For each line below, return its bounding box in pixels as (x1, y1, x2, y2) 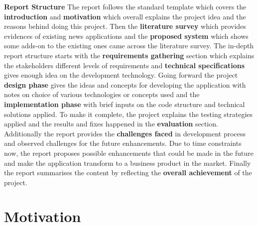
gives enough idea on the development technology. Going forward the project (4, 70, 238, 80)
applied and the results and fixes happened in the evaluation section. (4, 118, 218, 129)
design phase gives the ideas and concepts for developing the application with (4, 79, 246, 90)
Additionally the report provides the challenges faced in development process (4, 128, 246, 138)
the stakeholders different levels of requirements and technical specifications (4, 60, 245, 70)
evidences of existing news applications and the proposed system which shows (4, 30, 249, 41)
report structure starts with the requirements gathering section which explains (4, 50, 255, 60)
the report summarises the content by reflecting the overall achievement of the (4, 167, 252, 178)
